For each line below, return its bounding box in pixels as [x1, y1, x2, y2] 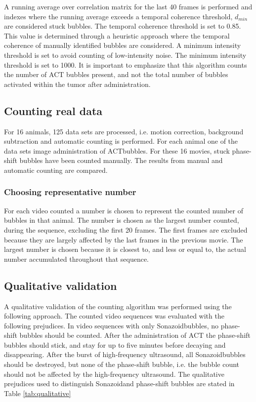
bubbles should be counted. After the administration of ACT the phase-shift [19, 330, 251, 340]
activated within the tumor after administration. [4, 79, 151, 89]
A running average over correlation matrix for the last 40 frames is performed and [4, 1, 253, 11]
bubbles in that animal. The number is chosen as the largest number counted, [4, 215, 239, 225]
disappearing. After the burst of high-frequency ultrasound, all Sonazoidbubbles [4, 349, 246, 360]
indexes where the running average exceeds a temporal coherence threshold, [4, 11, 233, 21]
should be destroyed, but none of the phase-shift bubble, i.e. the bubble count [4, 359, 240, 369]
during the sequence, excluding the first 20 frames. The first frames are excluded [4, 224, 248, 235]
